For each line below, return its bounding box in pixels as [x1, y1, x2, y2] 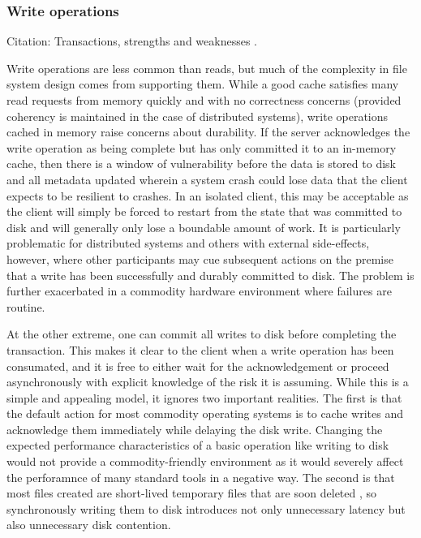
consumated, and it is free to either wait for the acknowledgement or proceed [6, 357, 389, 374]
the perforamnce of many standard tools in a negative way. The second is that [6, 468, 395, 485]
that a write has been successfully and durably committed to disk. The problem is [6, 266, 415, 283]
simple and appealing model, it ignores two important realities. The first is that [6, 389, 402, 406]
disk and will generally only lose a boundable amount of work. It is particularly [6, 218, 401, 235]
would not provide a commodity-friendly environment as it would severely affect [6, 453, 404, 470]
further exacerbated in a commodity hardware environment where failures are [6, 282, 392, 299]
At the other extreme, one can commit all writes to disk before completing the [6, 325, 397, 342]
